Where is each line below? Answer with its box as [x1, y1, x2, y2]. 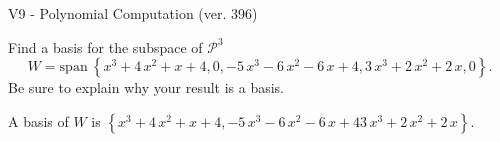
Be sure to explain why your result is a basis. [8, 77, 285, 98]
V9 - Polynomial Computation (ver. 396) [8, 3, 258, 23]
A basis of [8, 110, 69, 131]
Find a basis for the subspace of [8, 36, 203, 57]
